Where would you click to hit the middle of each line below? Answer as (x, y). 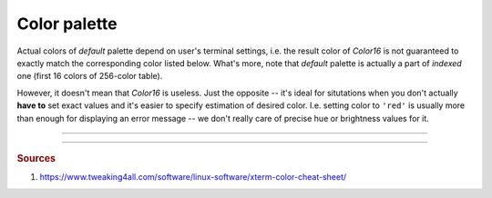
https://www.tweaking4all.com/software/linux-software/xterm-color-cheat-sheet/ (193, 177)
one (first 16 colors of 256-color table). (90, 76)
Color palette (67, 24)
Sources (36, 158)
